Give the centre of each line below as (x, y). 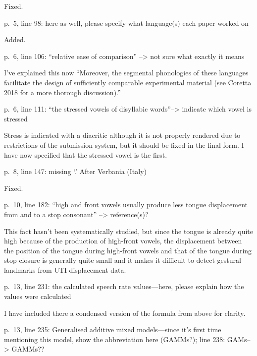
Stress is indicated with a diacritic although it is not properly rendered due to (122, 135)
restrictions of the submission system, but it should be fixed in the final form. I (124, 145)
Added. (15, 39)
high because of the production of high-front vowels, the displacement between (123, 241)
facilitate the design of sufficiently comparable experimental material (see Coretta (128, 82)
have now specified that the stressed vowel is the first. (86, 154)
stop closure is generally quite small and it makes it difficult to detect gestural (123, 260)
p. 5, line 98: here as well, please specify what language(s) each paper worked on (126, 23)
